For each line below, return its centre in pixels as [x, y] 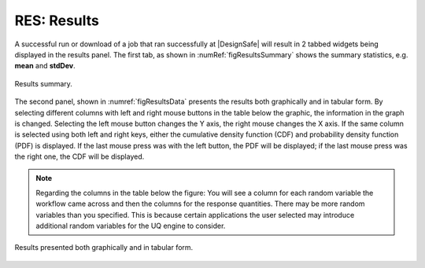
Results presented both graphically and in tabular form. [104, 248]
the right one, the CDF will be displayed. [79, 156]
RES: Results [57, 20]
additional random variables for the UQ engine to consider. [131, 226]
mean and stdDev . [45, 66]
